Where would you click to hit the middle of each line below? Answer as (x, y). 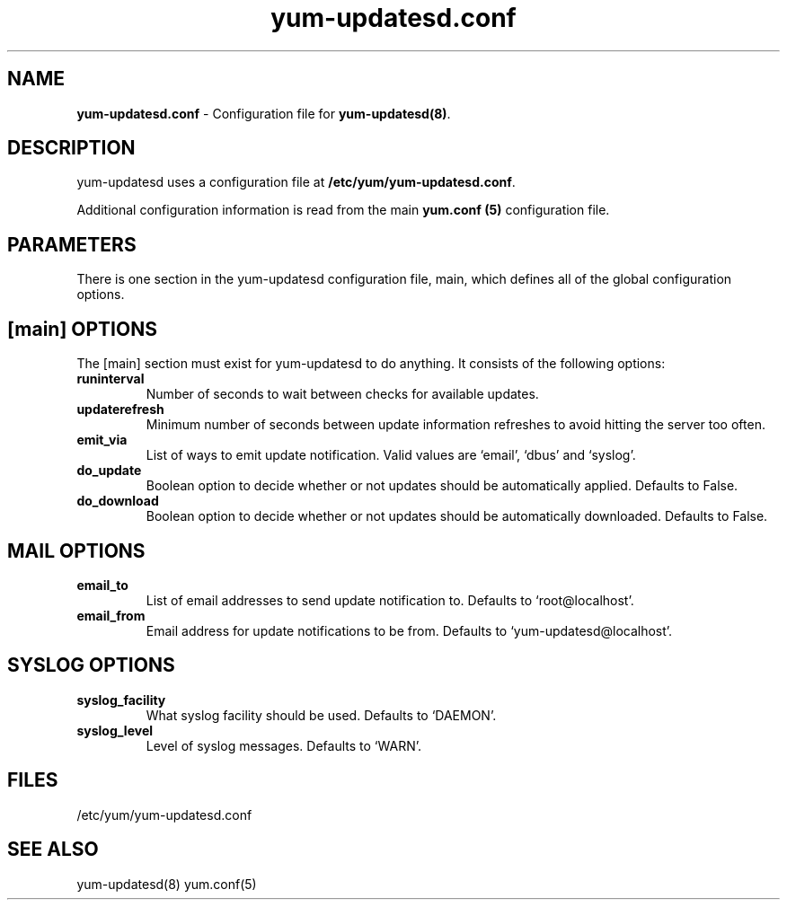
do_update (109, 471)
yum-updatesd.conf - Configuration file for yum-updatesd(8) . (264, 113)
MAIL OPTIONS (76, 550)
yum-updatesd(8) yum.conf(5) (167, 884)
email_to (102, 585)
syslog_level (115, 730)
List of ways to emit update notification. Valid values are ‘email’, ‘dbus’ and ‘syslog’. (391, 455)
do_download (118, 501)
